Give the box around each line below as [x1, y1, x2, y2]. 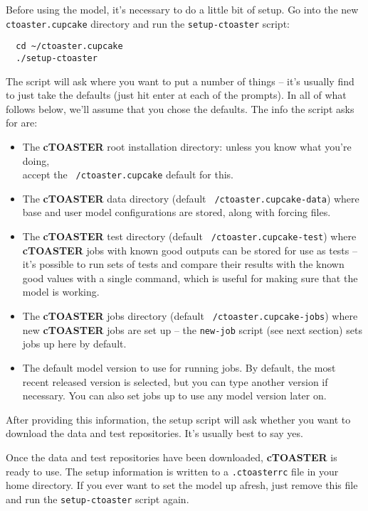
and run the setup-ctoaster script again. [6, 491, 189, 506]
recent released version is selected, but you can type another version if [22, 374, 328, 389]
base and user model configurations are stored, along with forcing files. [22, 205, 331, 220]
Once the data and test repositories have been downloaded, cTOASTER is [6, 449, 337, 464]
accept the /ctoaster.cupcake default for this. [22, 167, 234, 182]
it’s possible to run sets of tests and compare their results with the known [22, 257, 345, 271]
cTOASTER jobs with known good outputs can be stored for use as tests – [22, 242, 357, 257]
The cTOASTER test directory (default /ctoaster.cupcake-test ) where [22, 229, 357, 244]
